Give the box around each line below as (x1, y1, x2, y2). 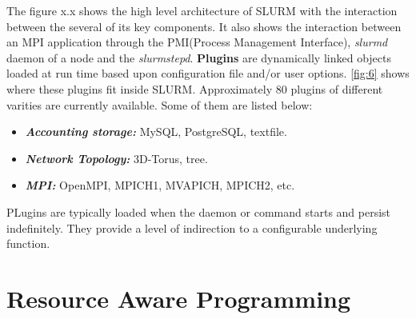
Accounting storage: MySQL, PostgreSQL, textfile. (25, 123, 287, 140)
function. (6, 235, 50, 252)
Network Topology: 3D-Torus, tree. (25, 150, 208, 166)
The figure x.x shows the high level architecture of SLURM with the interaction (6, 2, 398, 18)
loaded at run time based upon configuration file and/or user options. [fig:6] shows (6, 65, 410, 82)
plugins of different (290, 80, 383, 97)
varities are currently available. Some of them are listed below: (6, 96, 313, 113)
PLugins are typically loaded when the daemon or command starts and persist (6, 203, 391, 220)
